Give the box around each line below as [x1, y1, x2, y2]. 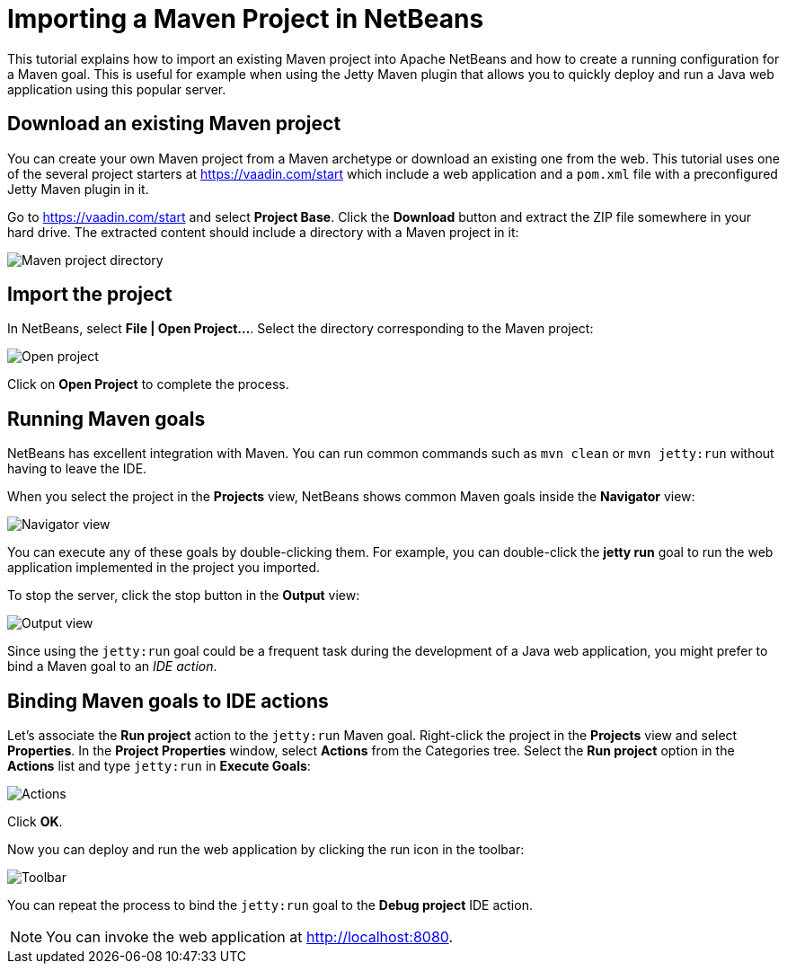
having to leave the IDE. [7, 461, 147, 477]
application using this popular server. [7, 81, 226, 97]
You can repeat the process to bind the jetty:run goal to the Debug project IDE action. [7, 897, 533, 914]
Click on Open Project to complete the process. [7, 376, 289, 393]
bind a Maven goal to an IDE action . [7, 658, 217, 675]
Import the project [7, 283, 172, 306]
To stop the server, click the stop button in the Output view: [7, 587, 360, 604]
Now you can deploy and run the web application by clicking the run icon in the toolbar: [7, 842, 525, 858]
